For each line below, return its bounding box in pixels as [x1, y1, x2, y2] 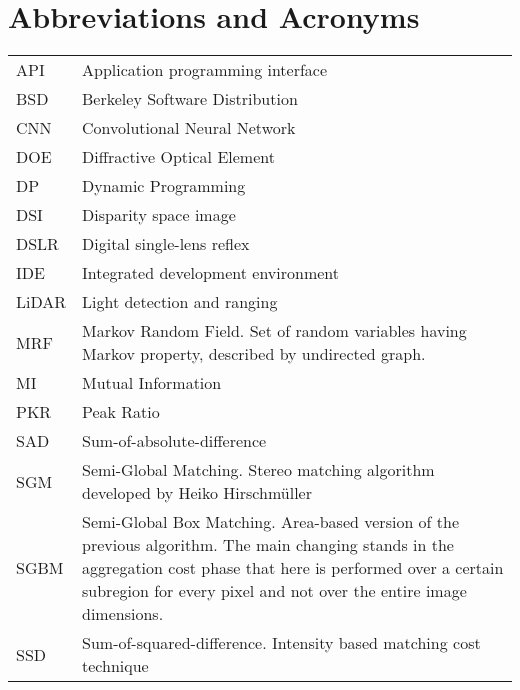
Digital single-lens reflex [82, 232, 250, 256]
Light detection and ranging [82, 290, 278, 314]
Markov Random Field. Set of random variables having [82, 319, 467, 343]
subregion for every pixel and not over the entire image [82, 579, 467, 603]
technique [82, 654, 149, 678]
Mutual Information [82, 371, 222, 395]
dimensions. [82, 602, 164, 626]
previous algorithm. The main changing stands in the [82, 533, 454, 557]
